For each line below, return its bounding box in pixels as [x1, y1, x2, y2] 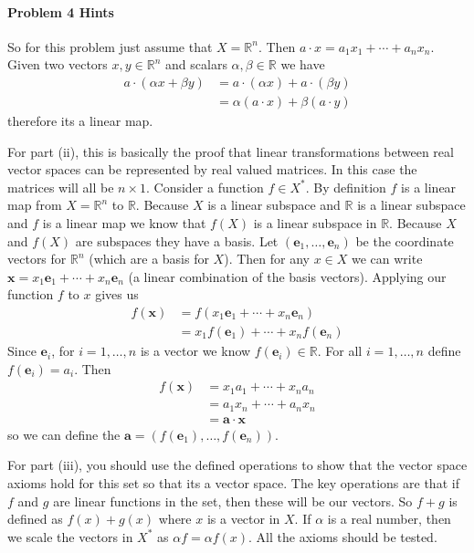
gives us [95, 285, 139, 304]
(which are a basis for [89, 249, 209, 268]
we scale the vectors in [7, 527, 133, 546]
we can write [352, 249, 423, 268]
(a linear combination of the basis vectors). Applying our [128, 266, 447, 286]
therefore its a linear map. [7, 111, 153, 130]
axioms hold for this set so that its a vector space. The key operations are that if [7, 473, 459, 492]
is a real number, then [327, 509, 451, 528]
